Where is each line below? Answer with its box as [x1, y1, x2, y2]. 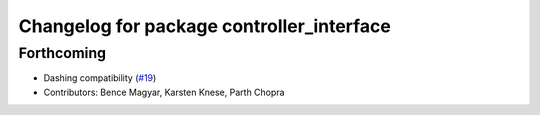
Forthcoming [18, 44, 107, 62]
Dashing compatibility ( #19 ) [43, 72, 157, 84]
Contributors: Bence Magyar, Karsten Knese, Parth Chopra [43, 86, 285, 98]
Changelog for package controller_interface [18, 15, 392, 37]
